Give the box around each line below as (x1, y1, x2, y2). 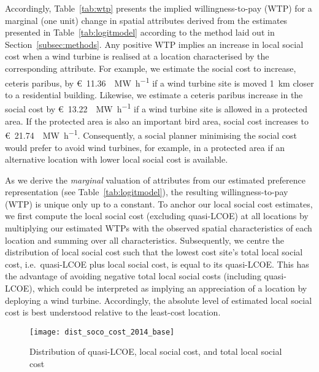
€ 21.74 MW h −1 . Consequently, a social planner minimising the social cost (5, 127, 298, 141)
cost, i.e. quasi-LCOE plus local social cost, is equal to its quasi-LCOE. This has (5, 257, 309, 270)
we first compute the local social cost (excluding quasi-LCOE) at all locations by (5, 209, 309, 222)
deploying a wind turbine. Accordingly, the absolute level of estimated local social (5, 293, 312, 306)
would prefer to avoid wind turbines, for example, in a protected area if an (5, 141, 285, 153)
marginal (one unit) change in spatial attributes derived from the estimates (5, 14, 288, 26)
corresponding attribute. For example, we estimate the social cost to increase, (5, 61, 296, 74)
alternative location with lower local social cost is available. (5, 153, 228, 166)
